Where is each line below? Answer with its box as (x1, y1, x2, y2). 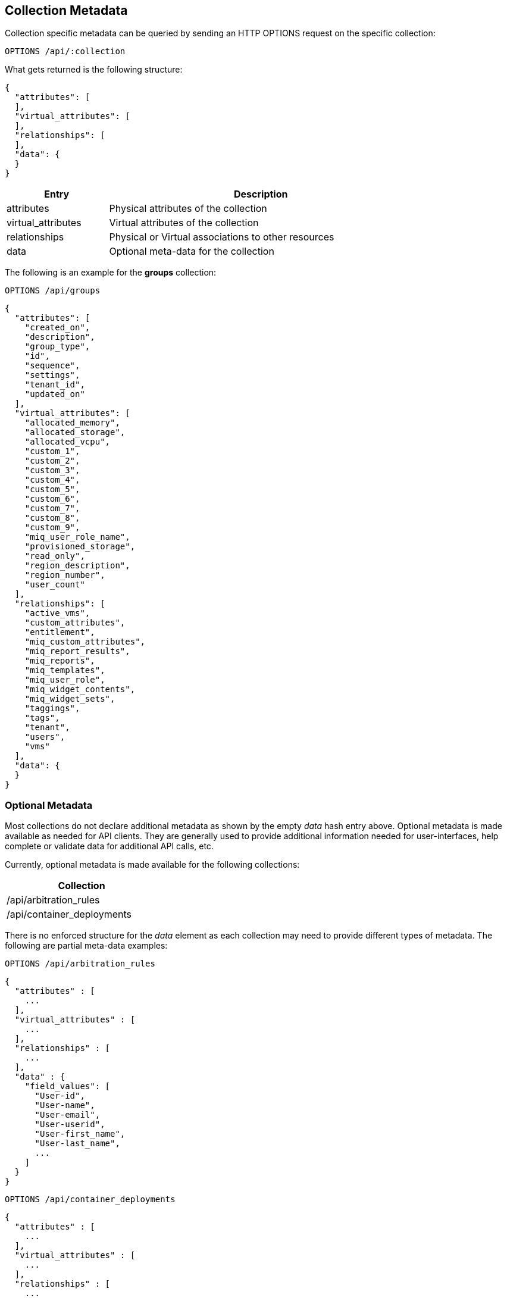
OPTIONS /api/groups (5, 286, 101, 296)
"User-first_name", (35, 1129, 126, 1139)
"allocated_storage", (24, 427, 126, 437)
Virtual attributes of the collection (109, 217, 259, 229)
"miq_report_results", (24, 646, 130, 656)
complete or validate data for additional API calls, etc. (5, 841, 214, 852)
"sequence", (24, 361, 80, 371)
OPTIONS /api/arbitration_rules (5, 959, 155, 969)
